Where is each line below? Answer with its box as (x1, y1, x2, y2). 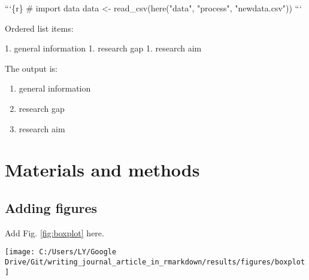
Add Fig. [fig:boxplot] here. (5, 226, 104, 239)
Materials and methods (5, 157, 200, 182)
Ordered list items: (5, 22, 74, 34)
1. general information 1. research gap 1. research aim (5, 42, 202, 54)
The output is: (5, 62, 57, 74)
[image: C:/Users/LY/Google (5, 248, 117, 257)
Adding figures (5, 198, 98, 217)
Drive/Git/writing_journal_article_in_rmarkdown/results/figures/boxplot (5, 257, 305, 266)
